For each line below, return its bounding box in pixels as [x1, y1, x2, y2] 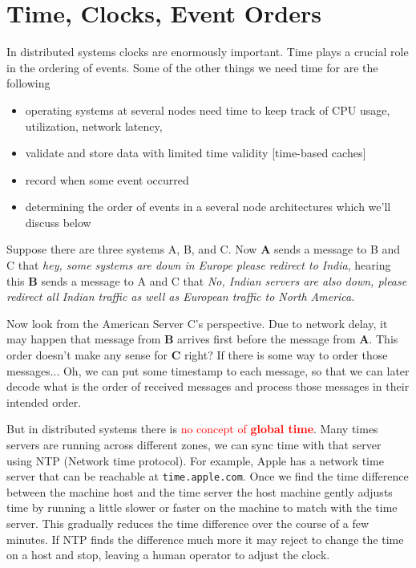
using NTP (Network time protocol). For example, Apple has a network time [6, 452, 384, 469]
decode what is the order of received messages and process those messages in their [6, 378, 410, 395]
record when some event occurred [25, 171, 189, 188]
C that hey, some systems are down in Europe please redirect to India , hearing [6, 257, 391, 274]
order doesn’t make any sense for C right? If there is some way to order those [6, 347, 388, 363]
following [6, 75, 50, 91]
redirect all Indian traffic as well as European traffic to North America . [6, 288, 355, 305]
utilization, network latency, [25, 117, 163, 134]
